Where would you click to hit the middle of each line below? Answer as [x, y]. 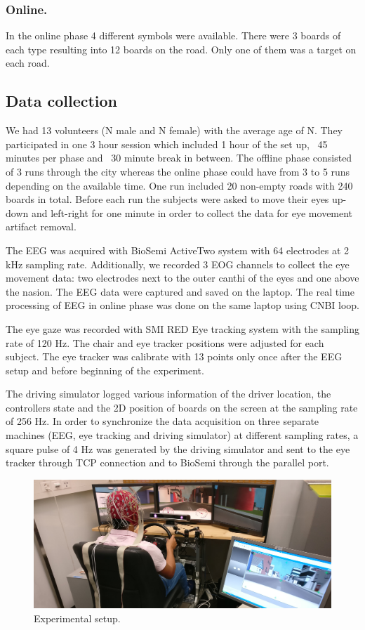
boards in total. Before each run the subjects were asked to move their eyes [167, 199]
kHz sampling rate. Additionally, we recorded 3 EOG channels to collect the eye [178, 264]
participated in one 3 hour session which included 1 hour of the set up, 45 [167, 144]
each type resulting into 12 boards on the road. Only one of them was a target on [181, 49]
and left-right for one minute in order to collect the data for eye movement [192, 212]
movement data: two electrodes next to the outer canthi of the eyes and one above [182, 278]
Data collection [62, 101]
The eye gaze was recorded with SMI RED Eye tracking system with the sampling [182, 328]
